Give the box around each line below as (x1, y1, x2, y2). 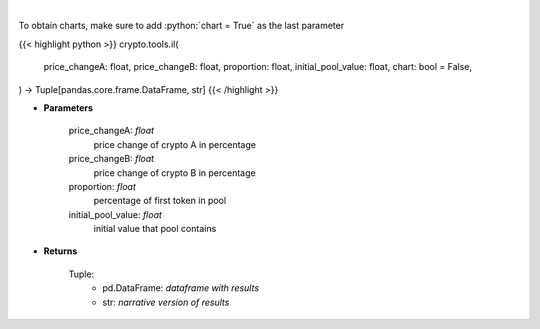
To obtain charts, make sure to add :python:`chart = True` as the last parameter (18, 20, 345, 32)
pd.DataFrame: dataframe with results (102, 282, 260, 294)
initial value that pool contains (93, 223, 217, 235)
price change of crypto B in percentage (93, 166, 256, 179)
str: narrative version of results (102, 296, 230, 308)
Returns (43, 245, 78, 257)
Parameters (43, 101, 94, 114)
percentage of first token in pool (93, 195, 227, 207)
